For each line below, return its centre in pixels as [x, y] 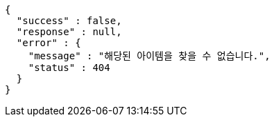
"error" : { [49, 43]
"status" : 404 [69, 68]
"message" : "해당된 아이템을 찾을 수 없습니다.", [149, 56]
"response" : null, [69, 32]
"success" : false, [69, 21]
